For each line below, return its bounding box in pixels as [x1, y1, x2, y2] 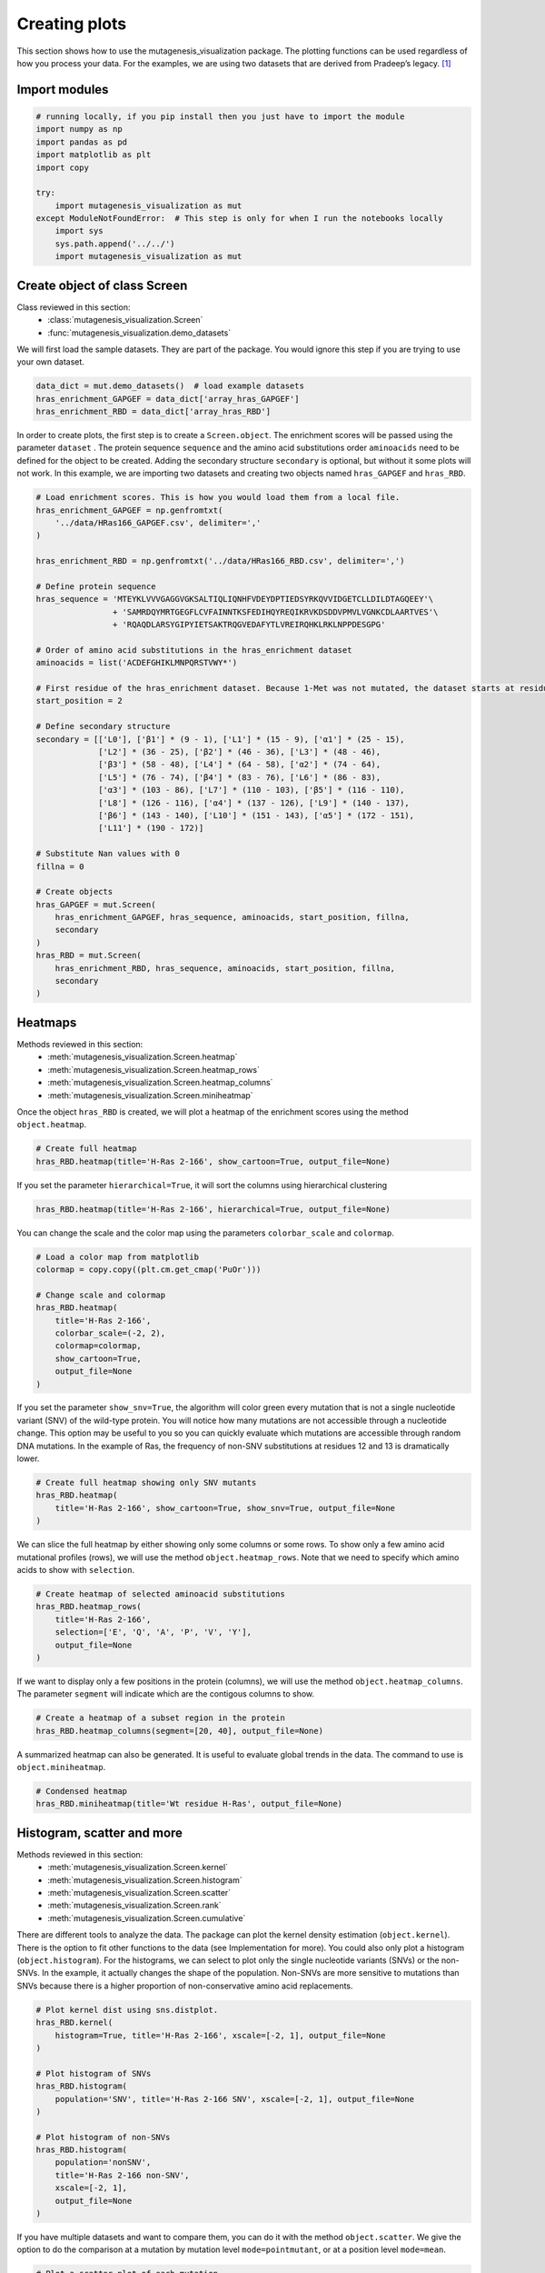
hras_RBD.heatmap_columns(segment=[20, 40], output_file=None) [35, 1726, 324, 1736]
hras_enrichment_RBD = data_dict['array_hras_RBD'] [35, 406, 272, 417]
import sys [54, 225, 104, 236]
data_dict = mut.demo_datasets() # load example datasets [35, 381, 304, 391]
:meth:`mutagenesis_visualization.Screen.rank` [47, 1900, 222, 1911]
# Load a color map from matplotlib [35, 1251, 200, 1262]
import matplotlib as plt [35, 150, 152, 160]
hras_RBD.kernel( [35, 2018, 114, 2028]
